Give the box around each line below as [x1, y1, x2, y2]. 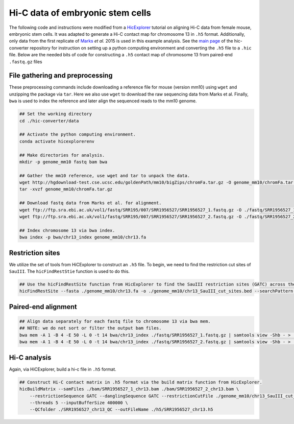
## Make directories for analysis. [19, 152, 105, 158]
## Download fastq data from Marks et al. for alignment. [19, 200, 162, 206]
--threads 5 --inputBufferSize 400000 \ [29, 400, 128, 405]
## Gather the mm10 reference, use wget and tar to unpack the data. [19, 173, 190, 178]
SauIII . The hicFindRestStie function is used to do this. [9, 268, 130, 274]
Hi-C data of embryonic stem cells [9, 7, 151, 18]
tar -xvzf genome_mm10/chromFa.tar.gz [19, 187, 113, 192]
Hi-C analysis [9, 353, 51, 362]
